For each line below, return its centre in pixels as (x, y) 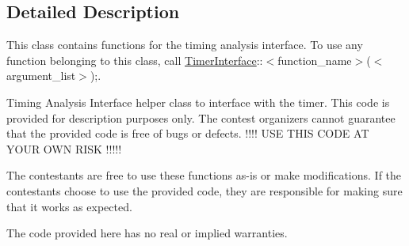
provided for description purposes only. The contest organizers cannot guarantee (201, 117)
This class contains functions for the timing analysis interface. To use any (185, 45)
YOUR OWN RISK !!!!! (64, 148)
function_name (315, 60)
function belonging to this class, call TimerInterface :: (135, 60)
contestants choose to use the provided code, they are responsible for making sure (204, 190)
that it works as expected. (69, 206)
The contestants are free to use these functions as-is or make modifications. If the (204, 175)
